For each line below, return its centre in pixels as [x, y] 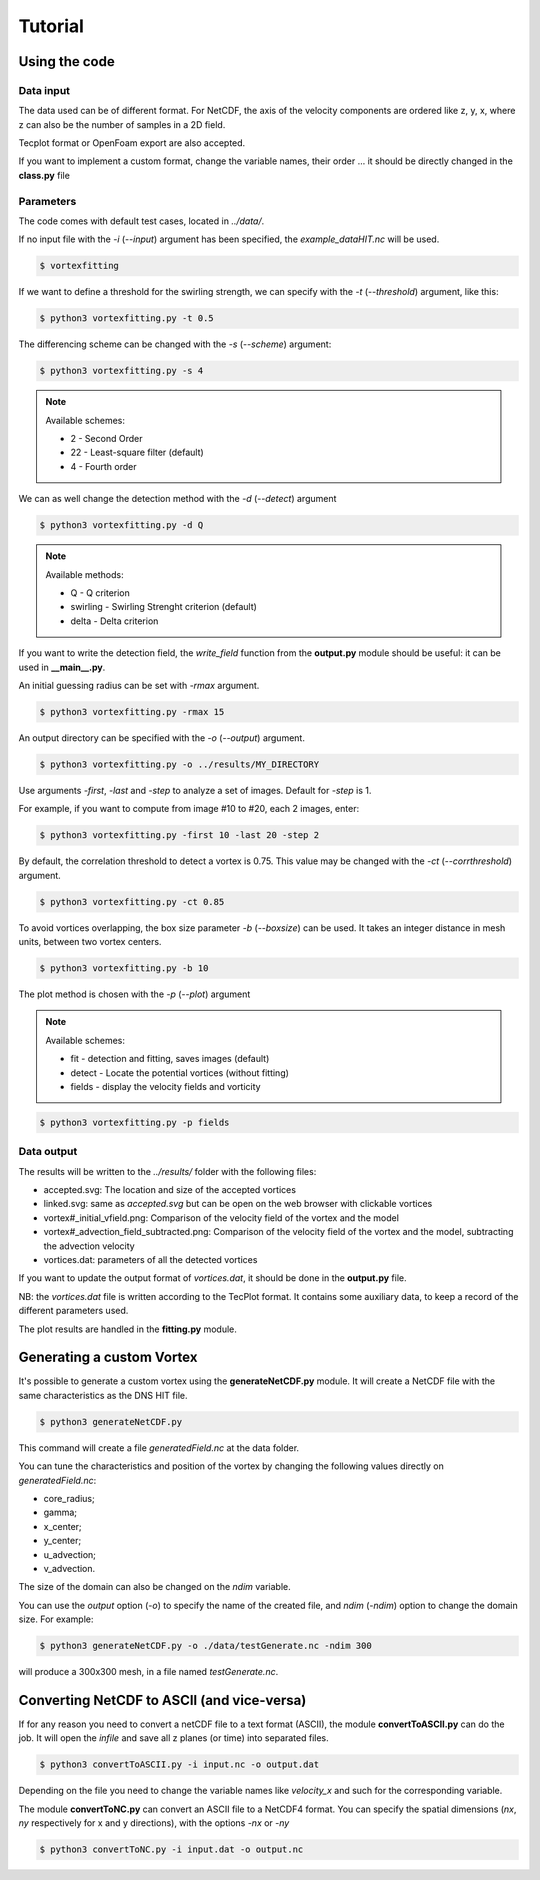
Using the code [66, 61]
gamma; [60, 1512]
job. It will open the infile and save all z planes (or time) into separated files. [173, 1738]
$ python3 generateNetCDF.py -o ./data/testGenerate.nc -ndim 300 [205, 1646]
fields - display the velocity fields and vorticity [165, 1086]
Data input [44, 90]
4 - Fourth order [103, 466]
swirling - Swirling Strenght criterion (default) [163, 607]
